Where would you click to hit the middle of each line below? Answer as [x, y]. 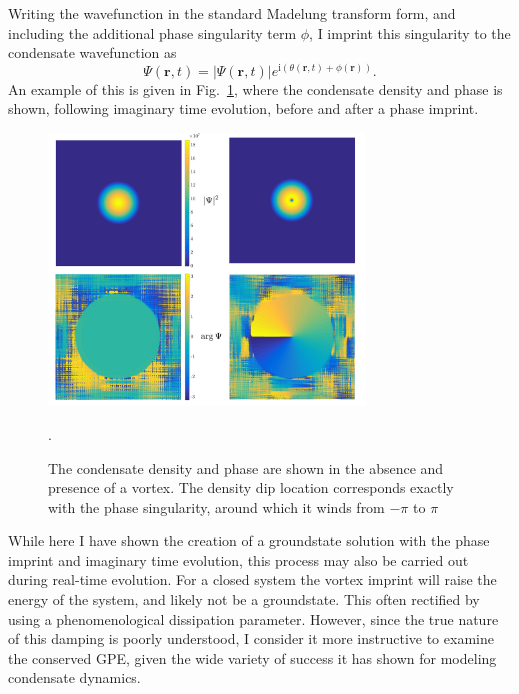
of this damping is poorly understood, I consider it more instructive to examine [251, 638]
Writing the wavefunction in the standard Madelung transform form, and [232, 13]
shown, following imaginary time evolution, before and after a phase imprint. [243, 108]
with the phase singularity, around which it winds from [216, 506]
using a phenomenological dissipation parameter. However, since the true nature [253, 618]
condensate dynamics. [74, 677]
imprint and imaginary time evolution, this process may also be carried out [238, 559]
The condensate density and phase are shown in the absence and [246, 467]
